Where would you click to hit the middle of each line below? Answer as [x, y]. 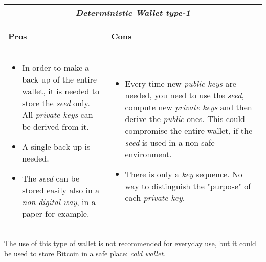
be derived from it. [56, 126]
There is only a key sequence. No [184, 174]
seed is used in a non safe [170, 142]
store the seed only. [56, 103]
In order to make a [56, 67]
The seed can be [51, 178]
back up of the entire [60, 79]
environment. [148, 154]
